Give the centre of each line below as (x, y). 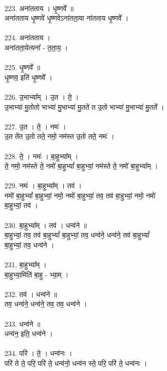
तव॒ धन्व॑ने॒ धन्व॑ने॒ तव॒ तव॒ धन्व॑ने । (46, 304)
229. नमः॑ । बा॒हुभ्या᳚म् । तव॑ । (43, 186)
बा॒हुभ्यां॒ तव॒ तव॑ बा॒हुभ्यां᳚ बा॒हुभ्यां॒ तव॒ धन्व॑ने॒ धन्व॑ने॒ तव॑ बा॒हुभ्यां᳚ (77, 235)
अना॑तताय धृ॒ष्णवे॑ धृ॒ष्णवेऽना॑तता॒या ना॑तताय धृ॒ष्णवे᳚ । (67, 18)
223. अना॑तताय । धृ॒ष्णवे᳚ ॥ (39, 8)
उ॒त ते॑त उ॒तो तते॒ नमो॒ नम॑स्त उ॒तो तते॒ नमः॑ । (60, 136)
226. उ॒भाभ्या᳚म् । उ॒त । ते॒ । (42, 96)
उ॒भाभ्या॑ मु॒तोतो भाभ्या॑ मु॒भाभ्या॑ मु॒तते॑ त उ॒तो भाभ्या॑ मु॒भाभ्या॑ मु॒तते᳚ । (85, 106)
